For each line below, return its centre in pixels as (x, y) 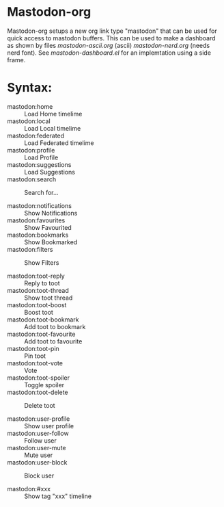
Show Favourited (48, 227)
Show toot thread (48, 298)
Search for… (42, 192)
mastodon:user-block (37, 462)
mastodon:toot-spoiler (39, 378)
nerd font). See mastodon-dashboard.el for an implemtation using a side (109, 53)
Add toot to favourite (53, 341)
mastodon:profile (31, 150)
